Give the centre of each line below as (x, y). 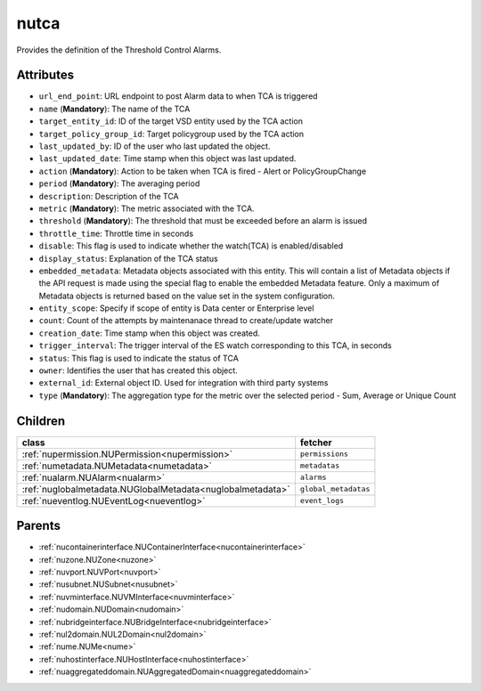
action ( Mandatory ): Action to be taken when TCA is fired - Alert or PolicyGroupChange (203, 171)
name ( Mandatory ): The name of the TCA (114, 109)
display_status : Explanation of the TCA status (128, 258)
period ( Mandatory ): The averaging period (119, 183)
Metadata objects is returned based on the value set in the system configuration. (187, 296)
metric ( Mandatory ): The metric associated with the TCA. (147, 208)
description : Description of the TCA (109, 196)
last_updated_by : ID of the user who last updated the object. (155, 146)
